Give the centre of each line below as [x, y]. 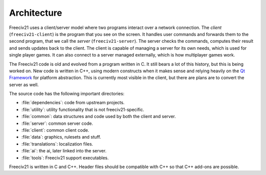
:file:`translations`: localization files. [57, 144]
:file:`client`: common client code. [55, 130]
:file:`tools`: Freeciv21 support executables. [65, 158]
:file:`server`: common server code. [57, 123]
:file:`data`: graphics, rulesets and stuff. [61, 137]
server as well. [24, 85]
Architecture [36, 13]
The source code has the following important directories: [67, 94]
